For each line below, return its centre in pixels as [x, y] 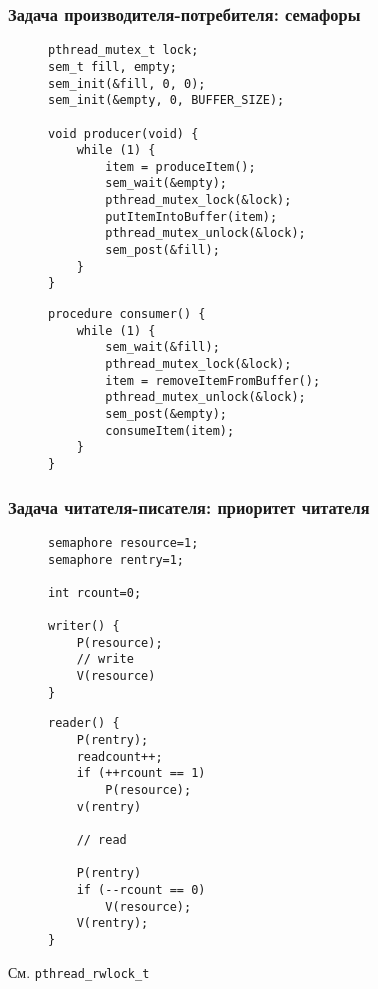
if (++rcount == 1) [141, 773]
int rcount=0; [95, 592]
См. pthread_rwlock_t [79, 971]
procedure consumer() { [127, 314]
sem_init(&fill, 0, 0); [127, 83]
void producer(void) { [123, 133]
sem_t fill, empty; [112, 66]
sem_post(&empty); [166, 414]
